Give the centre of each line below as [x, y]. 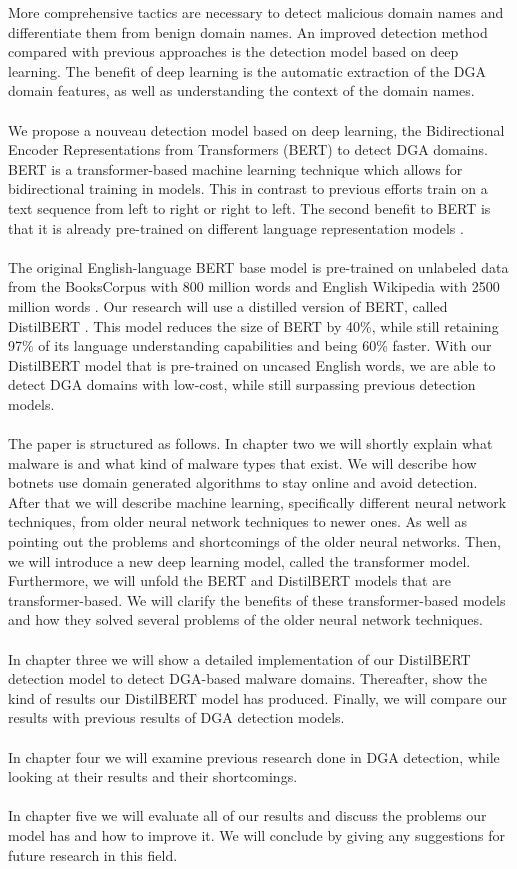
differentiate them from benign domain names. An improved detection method [248, 31]
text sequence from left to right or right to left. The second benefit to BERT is [249, 207]
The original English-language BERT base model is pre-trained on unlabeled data [258, 266]
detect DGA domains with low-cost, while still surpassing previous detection [242, 384]
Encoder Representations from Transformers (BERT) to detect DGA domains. [248, 149]
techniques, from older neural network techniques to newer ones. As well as [238, 521]
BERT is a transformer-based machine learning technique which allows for [235, 168]
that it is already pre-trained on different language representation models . [236, 227]
